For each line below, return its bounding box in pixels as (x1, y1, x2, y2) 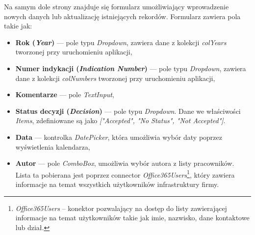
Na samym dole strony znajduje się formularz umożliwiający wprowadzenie (4, 1, 229, 11)
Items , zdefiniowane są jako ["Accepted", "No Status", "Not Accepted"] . (15, 115, 226, 126)
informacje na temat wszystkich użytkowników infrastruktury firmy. (15, 179, 219, 189)
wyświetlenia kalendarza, (15, 141, 90, 152)
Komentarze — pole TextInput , (15, 89, 114, 100)
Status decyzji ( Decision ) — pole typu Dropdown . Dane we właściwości (15, 105, 241, 116)
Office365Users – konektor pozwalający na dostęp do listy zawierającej (15, 203, 227, 213)
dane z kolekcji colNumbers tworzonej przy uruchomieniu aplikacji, (15, 73, 215, 83)
